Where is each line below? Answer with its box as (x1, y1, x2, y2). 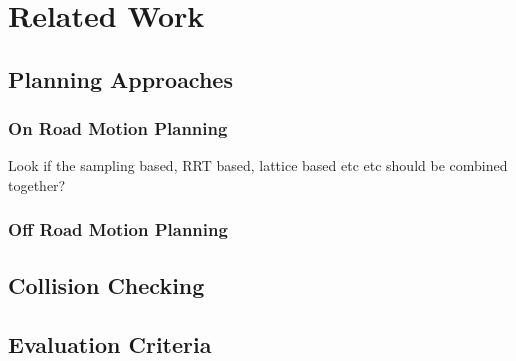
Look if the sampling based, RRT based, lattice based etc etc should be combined (8, 155, 508, 176)
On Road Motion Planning (8, 116, 228, 141)
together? (8, 174, 66, 195)
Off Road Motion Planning (8, 217, 228, 242)
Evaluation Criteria (8, 328, 212, 359)
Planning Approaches (8, 63, 233, 94)
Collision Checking (8, 269, 205, 300)
